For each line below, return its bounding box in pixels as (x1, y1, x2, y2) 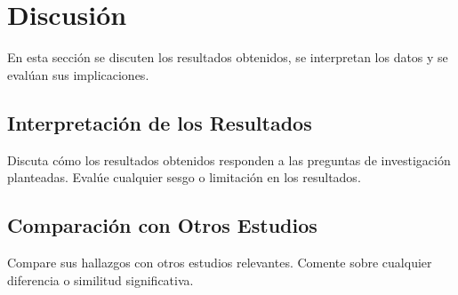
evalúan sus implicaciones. (7, 65, 149, 84)
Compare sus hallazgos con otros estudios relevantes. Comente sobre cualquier (7, 252, 432, 271)
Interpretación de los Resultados (7, 108, 312, 136)
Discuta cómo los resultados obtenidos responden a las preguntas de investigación (7, 150, 451, 169)
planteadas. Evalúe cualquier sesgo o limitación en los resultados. (7, 168, 361, 187)
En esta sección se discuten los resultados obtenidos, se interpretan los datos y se (7, 48, 448, 67)
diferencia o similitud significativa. (7, 270, 194, 289)
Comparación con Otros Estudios (7, 211, 317, 239)
